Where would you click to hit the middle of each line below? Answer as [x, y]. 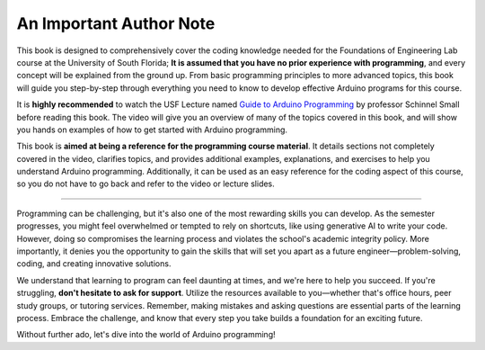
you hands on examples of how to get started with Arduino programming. [152, 130]
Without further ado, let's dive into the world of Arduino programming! [146, 335]
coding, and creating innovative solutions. [94, 264]
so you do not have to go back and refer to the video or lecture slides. [146, 184]
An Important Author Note [116, 23]
